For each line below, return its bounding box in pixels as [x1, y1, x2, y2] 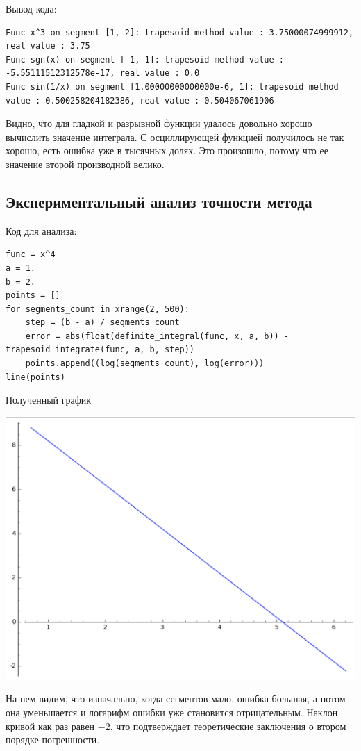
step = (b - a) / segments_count [25, 317, 180, 328]
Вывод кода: [6, 1, 57, 15]
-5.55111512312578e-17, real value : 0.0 [6, 68, 200, 79]
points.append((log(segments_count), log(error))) [25, 358, 265, 369]
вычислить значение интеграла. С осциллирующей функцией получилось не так [6, 129, 344, 144]
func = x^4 [6, 249, 56, 260]
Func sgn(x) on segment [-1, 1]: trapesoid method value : [6, 54, 284, 65]
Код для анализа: [6, 223, 77, 238]
